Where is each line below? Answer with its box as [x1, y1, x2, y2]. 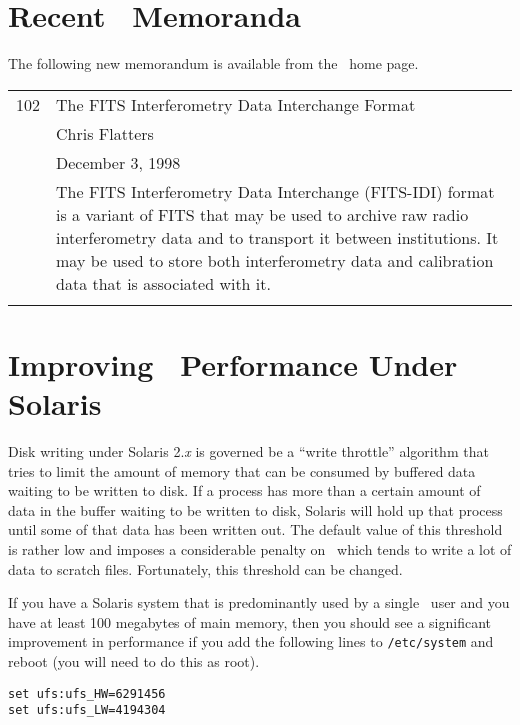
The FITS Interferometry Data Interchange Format [56, 92, 416, 116]
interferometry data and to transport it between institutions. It [56, 225, 499, 249]
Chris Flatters [56, 121, 154, 145]
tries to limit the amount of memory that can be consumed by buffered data [8, 460, 476, 481]
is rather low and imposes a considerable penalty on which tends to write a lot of [8, 539, 512, 559]
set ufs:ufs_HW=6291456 [8, 686, 166, 701]
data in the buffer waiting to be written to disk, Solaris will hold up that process [8, 499, 503, 520]
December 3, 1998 [56, 150, 181, 174]
